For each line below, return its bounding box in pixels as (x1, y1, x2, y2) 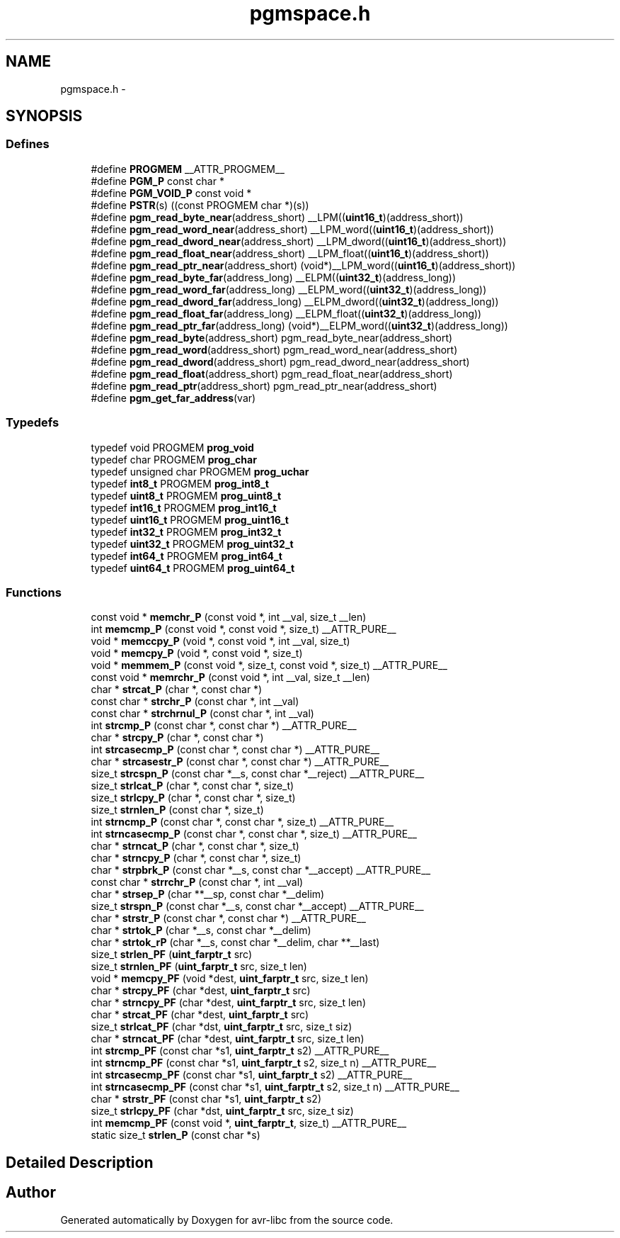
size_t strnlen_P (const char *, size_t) (91, 804, 264, 816)
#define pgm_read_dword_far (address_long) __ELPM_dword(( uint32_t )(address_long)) (91, 295, 499, 308)
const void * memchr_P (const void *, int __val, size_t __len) (91, 611, 367, 624)
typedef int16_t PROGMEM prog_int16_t (91, 501, 277, 514)
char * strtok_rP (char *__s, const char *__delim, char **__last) (91, 936, 380, 949)
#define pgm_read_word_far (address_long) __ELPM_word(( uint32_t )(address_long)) (91, 283, 487, 296)
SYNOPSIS (6, 107, 83, 125)
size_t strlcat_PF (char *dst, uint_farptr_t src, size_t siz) (91, 1020, 352, 1033)
